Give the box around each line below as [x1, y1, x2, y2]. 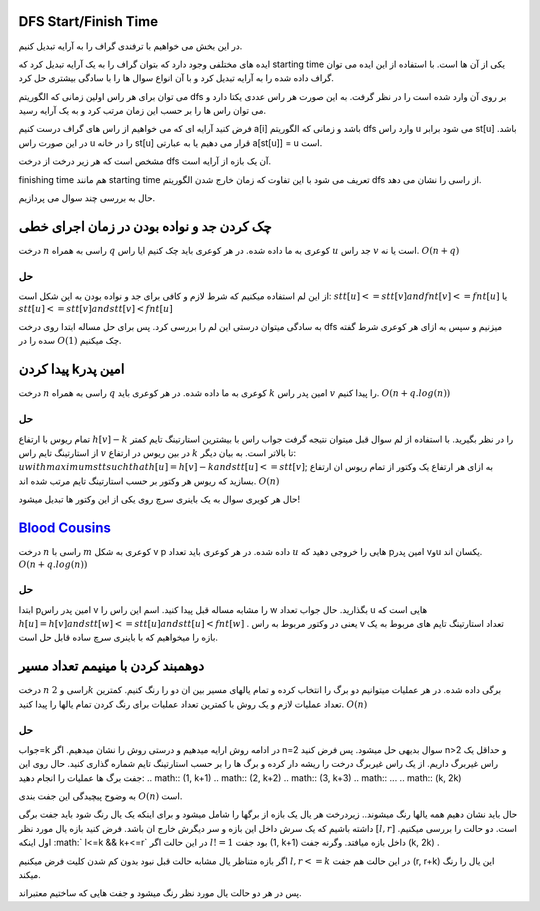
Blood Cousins [18, 519, 112, 536]
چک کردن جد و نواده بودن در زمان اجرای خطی [18, 218, 272, 235]
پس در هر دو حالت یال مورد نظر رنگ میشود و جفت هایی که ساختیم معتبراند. [18, 887, 302, 899]
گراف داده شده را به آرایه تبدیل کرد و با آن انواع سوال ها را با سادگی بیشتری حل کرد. [18, 72, 335, 84]
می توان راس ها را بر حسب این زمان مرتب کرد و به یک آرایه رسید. [18, 105, 267, 117]
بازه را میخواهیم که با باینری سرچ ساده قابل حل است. [18, 631, 219, 644]
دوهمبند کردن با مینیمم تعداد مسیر [18, 658, 205, 675]
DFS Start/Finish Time [18, 13, 159, 30]
